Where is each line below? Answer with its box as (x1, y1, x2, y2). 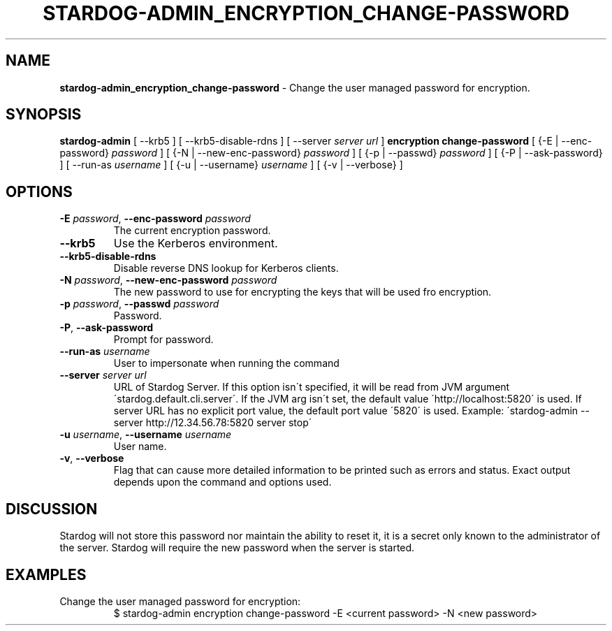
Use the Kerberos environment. (113, 236, 278, 251)
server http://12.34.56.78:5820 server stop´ (113, 416, 312, 429)
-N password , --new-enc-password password (59, 274, 277, 287)
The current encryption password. (113, 224, 271, 237)
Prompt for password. (113, 333, 214, 346)
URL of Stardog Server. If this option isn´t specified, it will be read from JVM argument (113, 381, 510, 393)
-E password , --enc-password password (59, 212, 251, 225)
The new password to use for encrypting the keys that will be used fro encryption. (113, 286, 492, 298)
